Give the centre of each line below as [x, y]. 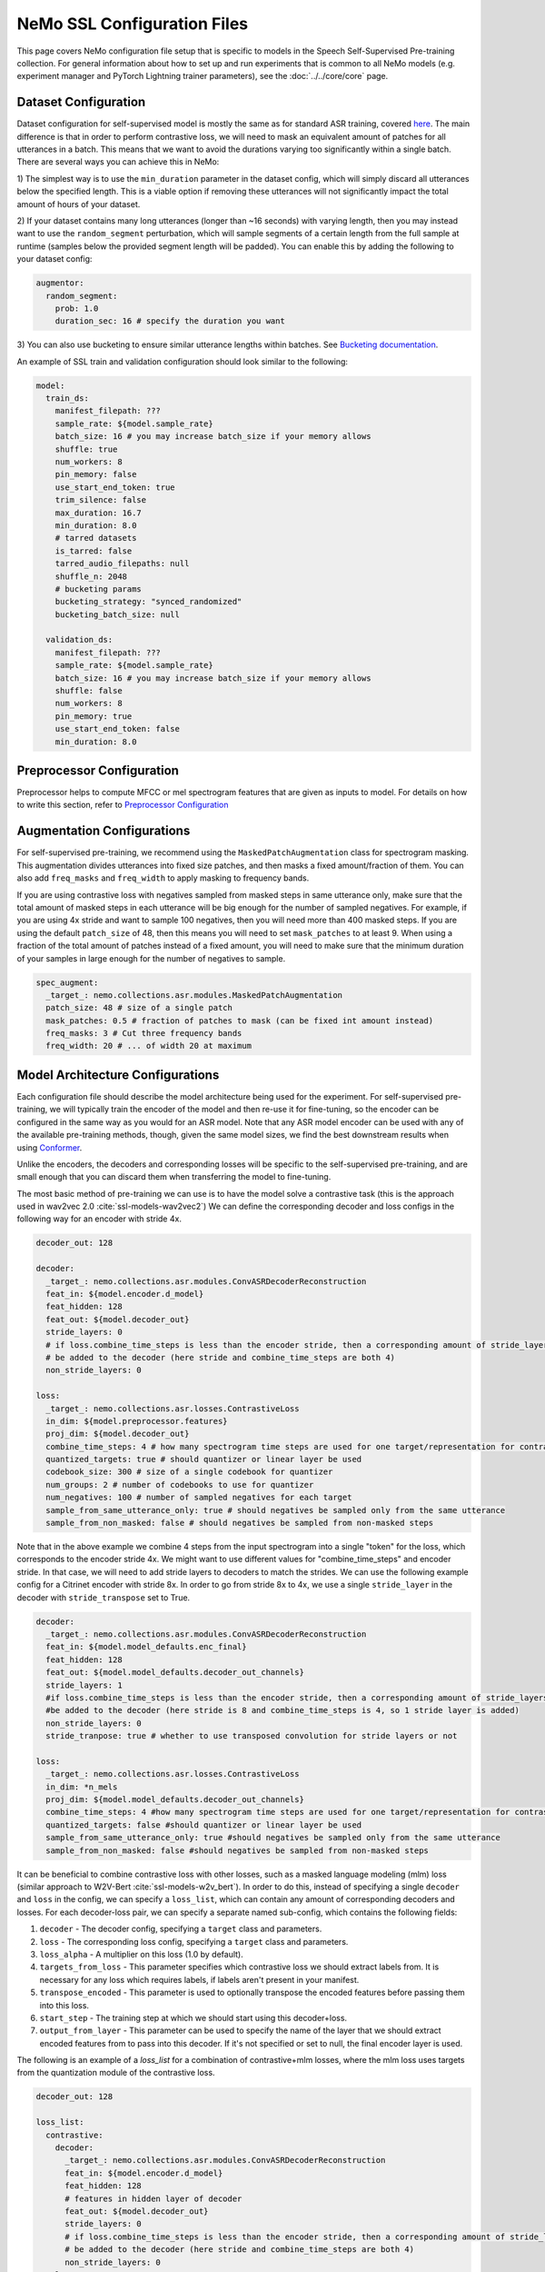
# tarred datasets [96, 538]
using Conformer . [50, 1147]
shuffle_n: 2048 [91, 576]
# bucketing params [99, 589]
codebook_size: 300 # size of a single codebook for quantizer [189, 1472]
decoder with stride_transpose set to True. [104, 1597]
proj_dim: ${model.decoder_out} [118, 1434]
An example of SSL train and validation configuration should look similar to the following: [183, 361]
